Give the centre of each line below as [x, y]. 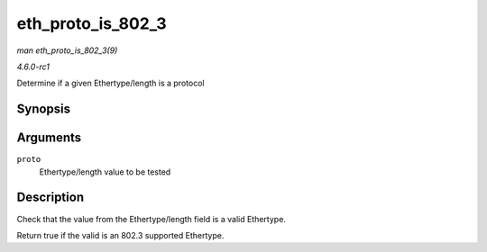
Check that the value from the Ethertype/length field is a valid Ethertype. [151, 219]
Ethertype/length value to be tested [105, 172]
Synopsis [44, 109]
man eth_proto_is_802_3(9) [67, 50]
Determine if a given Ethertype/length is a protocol [110, 83]
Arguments [49, 138]
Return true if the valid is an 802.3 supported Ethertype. [120, 235]
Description [51, 198]
